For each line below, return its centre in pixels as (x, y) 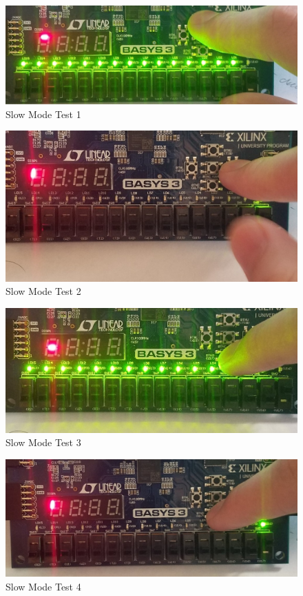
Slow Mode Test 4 (43, 586)
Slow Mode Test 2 (43, 291)
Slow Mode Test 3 (43, 442)
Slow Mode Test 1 (43, 114)
